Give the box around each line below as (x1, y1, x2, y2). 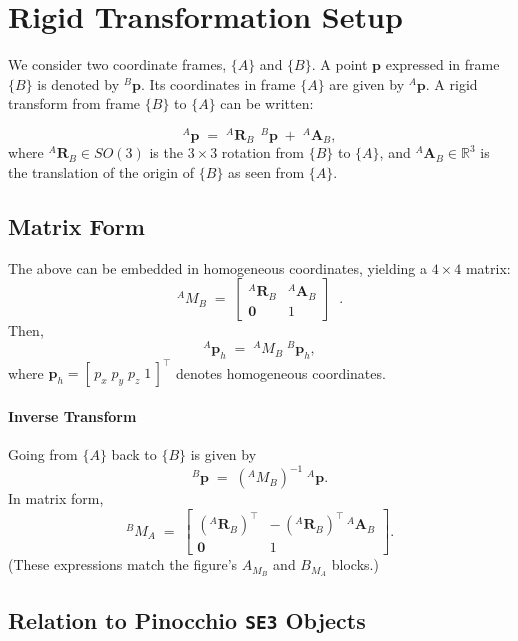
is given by (190, 444, 257, 465)
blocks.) (331, 554, 379, 575)
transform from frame (8, 93, 141, 114)
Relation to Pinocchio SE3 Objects (8, 604, 366, 635)
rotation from (221, 142, 305, 163)
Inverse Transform (8, 405, 137, 426)
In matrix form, (8, 488, 104, 509)
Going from (8, 444, 78, 465)
